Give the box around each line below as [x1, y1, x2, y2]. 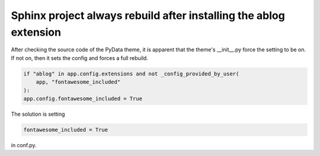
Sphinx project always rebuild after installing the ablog [11, 9, 286, 22]
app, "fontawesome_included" [36, 79, 121, 85]
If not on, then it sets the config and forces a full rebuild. [11, 54, 148, 62]
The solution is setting [11, 110, 65, 117]
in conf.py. [11, 141, 37, 148]
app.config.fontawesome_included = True [23, 95, 142, 102]
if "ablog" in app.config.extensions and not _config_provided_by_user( [23, 70, 239, 77]
